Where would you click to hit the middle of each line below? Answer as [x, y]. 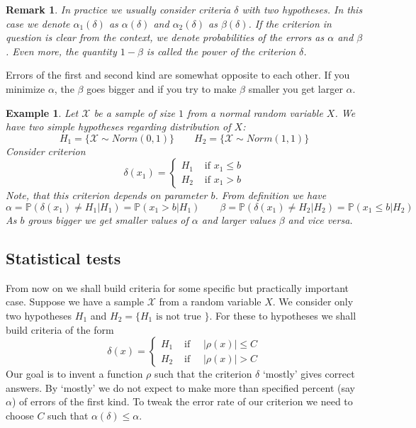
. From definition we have [271, 195]
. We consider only [313, 302]
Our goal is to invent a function [74, 374]
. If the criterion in [290, 23]
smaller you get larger [296, 88]
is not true [178, 316]
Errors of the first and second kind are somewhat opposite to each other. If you [178, 75]
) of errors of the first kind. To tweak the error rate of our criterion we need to [182, 401]
